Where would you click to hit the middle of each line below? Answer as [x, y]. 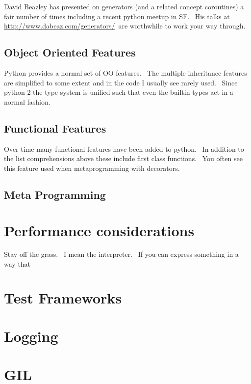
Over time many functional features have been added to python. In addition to [124, 149]
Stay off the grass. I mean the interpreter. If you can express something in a [121, 254]
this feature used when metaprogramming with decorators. [92, 168]
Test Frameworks [63, 297]
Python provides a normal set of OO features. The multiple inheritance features [125, 72]
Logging [31, 336]
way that [17, 263]
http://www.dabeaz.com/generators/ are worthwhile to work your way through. [125, 26]
